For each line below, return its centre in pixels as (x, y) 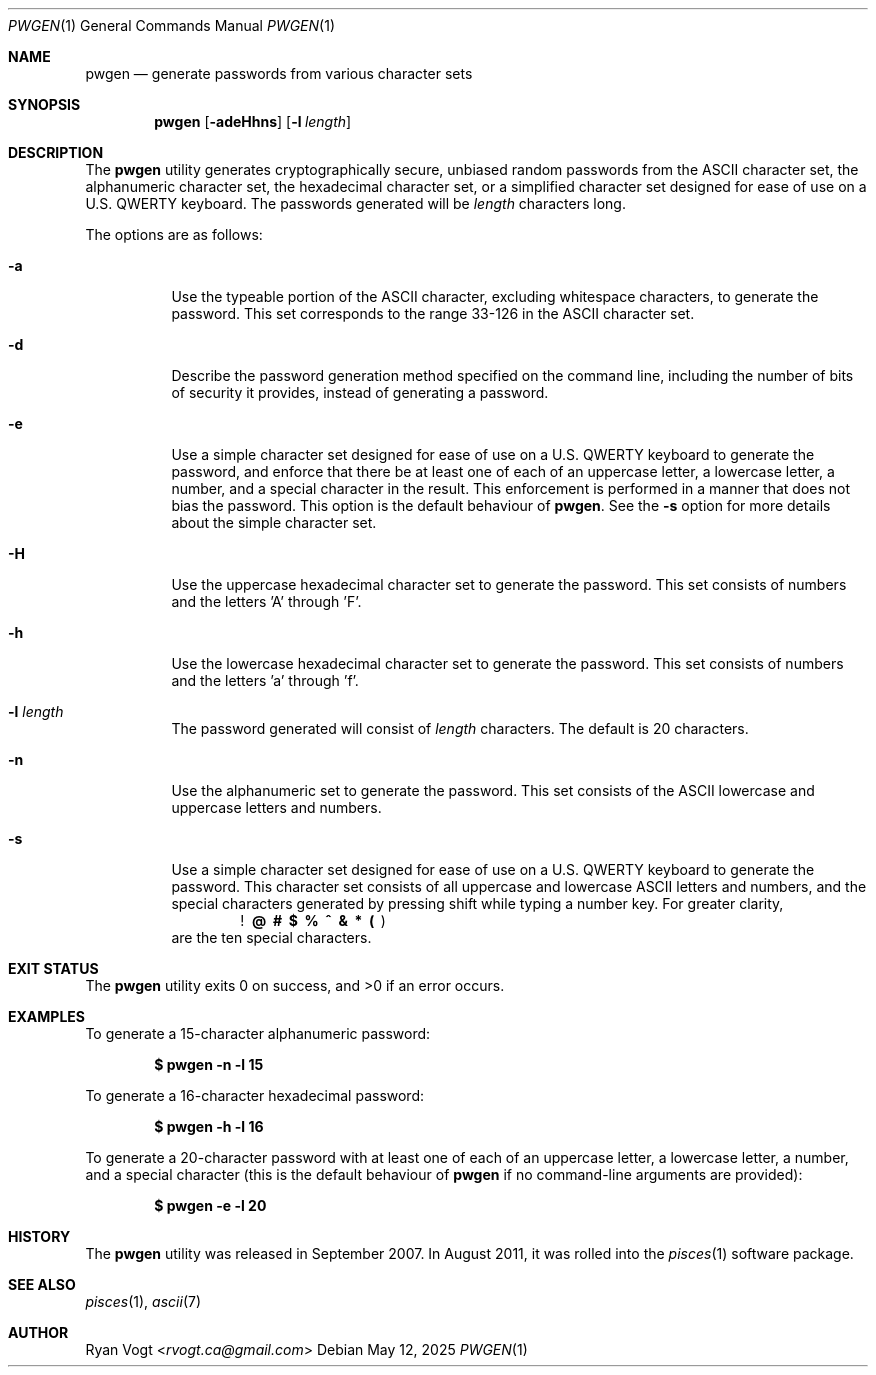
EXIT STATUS (53, 968)
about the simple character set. (274, 522)
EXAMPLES (46, 1016)
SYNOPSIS (44, 104)
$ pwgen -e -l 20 (210, 1205)
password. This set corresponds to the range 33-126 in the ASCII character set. (433, 313)
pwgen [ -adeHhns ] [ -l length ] (253, 121)
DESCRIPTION (56, 152)
